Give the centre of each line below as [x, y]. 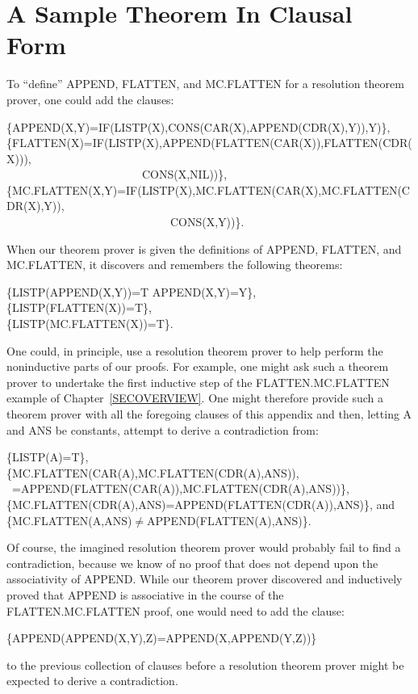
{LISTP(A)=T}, [48, 457]
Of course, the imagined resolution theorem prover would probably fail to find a [204, 547]
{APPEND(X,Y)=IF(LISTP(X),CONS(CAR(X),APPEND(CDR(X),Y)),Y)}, [199, 126]
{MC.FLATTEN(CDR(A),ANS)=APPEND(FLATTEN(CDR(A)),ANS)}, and [201, 504]
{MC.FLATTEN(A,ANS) [69, 520]
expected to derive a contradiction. [92, 681]
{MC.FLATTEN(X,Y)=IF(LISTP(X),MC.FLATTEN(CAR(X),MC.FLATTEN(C [208, 189]
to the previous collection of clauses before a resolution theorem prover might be [205, 665]
